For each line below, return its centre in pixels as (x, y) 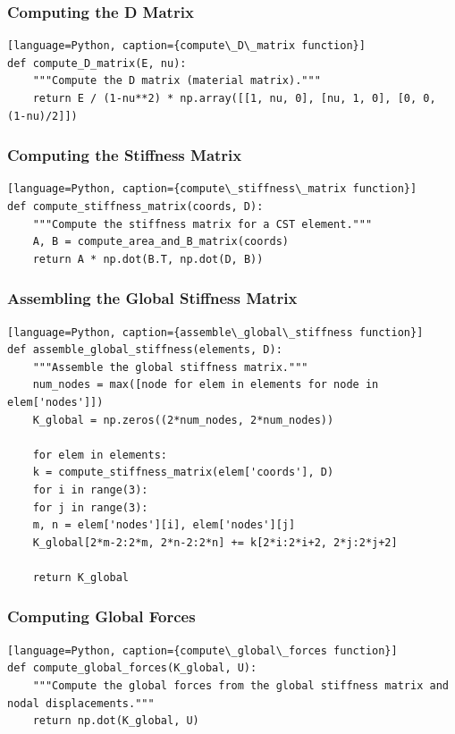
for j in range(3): (90, 507)
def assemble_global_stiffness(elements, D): (145, 350)
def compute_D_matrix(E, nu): (97, 63)
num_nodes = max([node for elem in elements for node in (206, 385)
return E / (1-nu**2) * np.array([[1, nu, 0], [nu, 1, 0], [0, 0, (234, 98)
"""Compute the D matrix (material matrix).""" (177, 81)
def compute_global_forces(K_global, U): (132, 668)
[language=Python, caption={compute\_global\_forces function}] (202, 650)
